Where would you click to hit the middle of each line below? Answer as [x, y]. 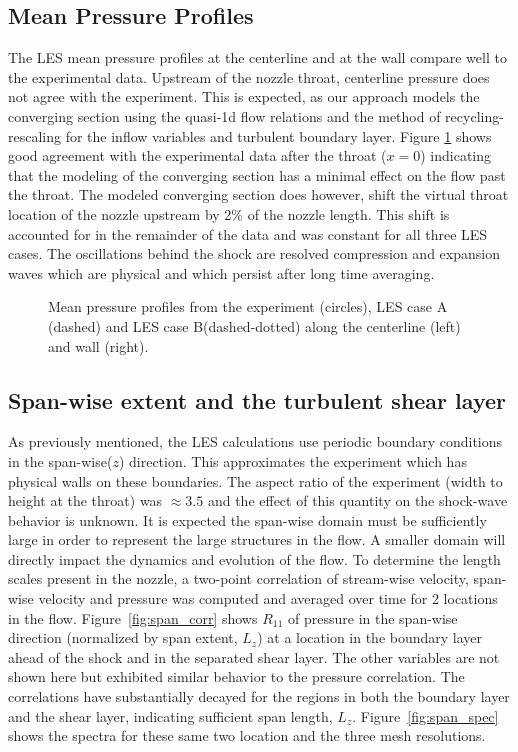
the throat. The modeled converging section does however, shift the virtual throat [258, 194]
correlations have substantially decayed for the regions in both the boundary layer [259, 696]
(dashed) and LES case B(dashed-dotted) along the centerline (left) [254, 325]
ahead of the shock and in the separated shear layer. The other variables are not [254, 656]
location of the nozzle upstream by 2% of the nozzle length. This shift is [229, 213]
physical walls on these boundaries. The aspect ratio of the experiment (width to [255, 480]
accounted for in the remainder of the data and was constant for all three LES [248, 233]
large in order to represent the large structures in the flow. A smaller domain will [257, 539]
